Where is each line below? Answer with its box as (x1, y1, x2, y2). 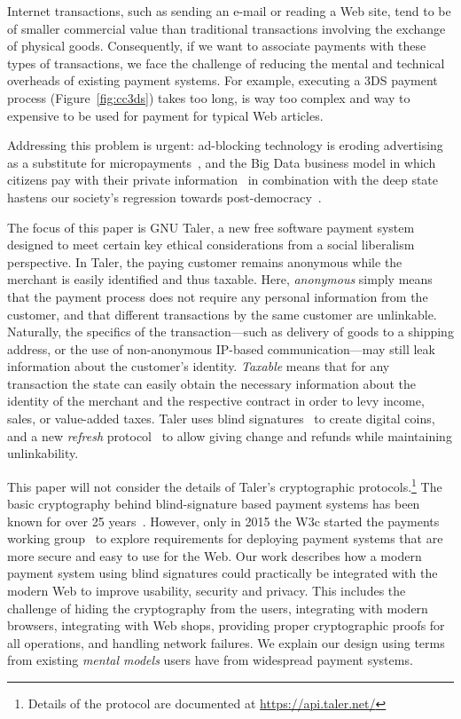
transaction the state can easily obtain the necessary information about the (7, 374, 416, 392)
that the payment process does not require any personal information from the (7, 287, 428, 305)
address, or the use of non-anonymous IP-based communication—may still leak (7, 339, 435, 358)
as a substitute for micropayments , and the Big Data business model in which (7, 153, 436, 171)
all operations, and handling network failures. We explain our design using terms (7, 633, 445, 652)
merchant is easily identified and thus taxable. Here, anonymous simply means (7, 270, 433, 288)
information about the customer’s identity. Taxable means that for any (7, 357, 390, 375)
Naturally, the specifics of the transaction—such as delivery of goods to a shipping (7, 322, 454, 341)
